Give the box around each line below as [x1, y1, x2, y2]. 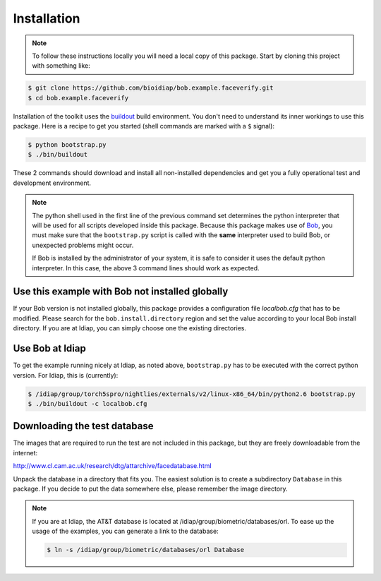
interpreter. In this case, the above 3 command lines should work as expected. [32, 263, 260, 272]
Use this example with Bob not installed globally [13, 286, 229, 298]
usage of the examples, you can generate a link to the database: [32, 527, 219, 536]
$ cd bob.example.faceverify [28, 94, 129, 102]
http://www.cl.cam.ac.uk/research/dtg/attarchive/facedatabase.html [13, 462, 212, 470]
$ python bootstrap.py [28, 141, 107, 149]
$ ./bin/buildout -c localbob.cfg [28, 400, 147, 407]
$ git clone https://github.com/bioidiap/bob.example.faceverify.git [28, 84, 274, 92]
